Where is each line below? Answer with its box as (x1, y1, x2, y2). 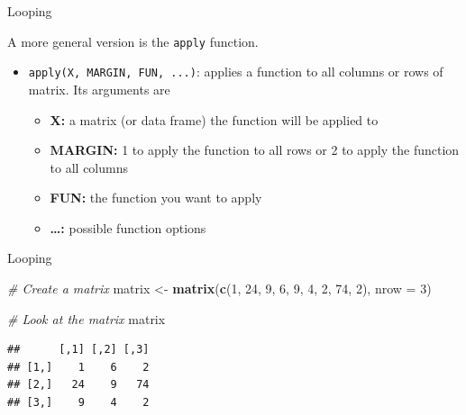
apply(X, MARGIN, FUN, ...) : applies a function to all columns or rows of (28, 62, 443, 81)
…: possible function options (50, 218, 206, 237)
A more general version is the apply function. (7, 32, 259, 50)
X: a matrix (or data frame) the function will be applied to (50, 110, 379, 129)
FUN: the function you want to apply (50, 188, 262, 207)
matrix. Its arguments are (28, 79, 170, 98)
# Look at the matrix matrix (7, 309, 166, 328)
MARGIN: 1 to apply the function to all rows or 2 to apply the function (50, 140, 460, 159)
